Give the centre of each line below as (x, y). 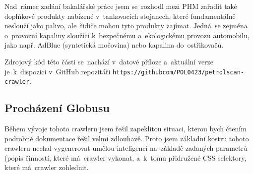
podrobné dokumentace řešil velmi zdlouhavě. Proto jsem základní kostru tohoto (127, 138)
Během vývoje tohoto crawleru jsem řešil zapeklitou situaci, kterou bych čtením (126, 129)
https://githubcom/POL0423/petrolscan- (178, 72)
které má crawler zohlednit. (47, 167)
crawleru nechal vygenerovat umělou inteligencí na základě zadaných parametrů (126, 148)
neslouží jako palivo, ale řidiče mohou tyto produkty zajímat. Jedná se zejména (126, 26)
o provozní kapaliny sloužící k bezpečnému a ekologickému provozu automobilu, (127, 35)
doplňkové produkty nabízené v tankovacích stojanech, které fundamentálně (120, 16)
